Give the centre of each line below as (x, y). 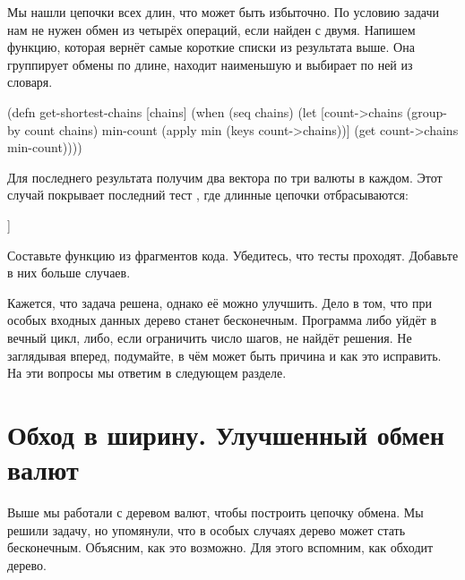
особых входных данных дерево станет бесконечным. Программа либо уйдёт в (222, 320)
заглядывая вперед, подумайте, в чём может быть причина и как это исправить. (224, 355)
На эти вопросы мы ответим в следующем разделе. (147, 373)
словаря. (30, 82)
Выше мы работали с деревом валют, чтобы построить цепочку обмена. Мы (215, 512)
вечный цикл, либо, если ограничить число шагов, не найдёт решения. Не (210, 337)
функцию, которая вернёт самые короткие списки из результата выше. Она (211, 47)
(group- (426, 111)
